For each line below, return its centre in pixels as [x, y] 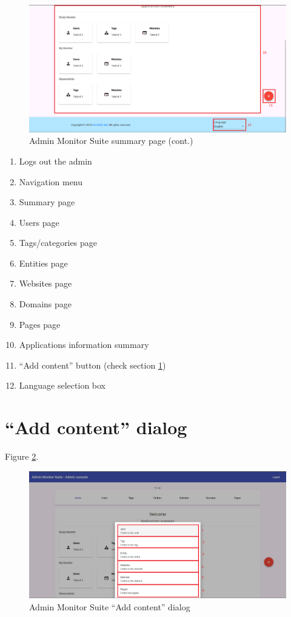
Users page [39, 222]
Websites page [45, 283]
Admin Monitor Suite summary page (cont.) [111, 141]
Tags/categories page [58, 243]
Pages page [40, 324]
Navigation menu [51, 181]
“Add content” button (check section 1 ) [92, 365]
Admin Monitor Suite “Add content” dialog [110, 607]
